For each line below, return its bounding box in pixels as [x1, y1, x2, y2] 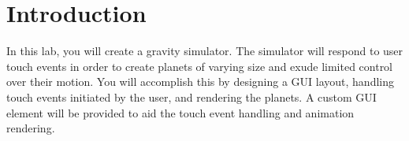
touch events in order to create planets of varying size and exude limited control [6, 58, 393, 74]
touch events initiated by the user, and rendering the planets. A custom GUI [6, 88, 377, 105]
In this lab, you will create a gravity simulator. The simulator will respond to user [6, 43, 403, 59]
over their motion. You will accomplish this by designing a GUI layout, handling [6, 73, 394, 90]
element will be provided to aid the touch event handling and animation [6, 104, 355, 121]
